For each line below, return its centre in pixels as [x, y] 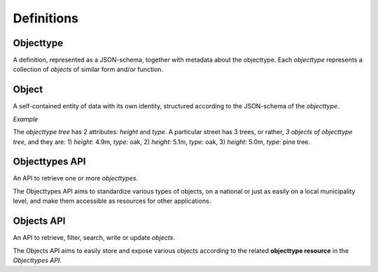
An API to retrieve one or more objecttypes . [76, 178]
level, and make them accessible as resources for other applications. [112, 201]
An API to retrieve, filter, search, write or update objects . [94, 238]
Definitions [46, 18]
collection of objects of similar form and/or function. [88, 69]
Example [26, 119]
